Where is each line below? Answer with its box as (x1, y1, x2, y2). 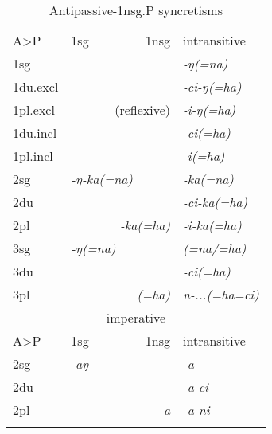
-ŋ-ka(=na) (71, 170, 133, 188)
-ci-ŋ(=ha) (183, 77, 242, 96)
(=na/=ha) (183, 239, 247, 257)
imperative (106, 308, 166, 326)
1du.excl (13, 77, 59, 96)
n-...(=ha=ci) (183, 285, 259, 303)
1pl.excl (13, 100, 55, 119)
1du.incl (13, 123, 57, 142)
